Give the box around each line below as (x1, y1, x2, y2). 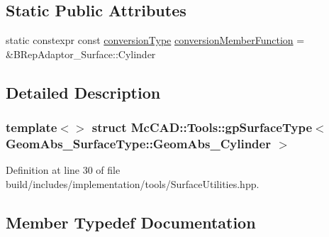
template (6, 118, 57, 136)
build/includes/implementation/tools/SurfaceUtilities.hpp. (6, 176, 260, 191)
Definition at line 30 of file (6, 162, 121, 177)
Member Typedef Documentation (6, 211, 256, 233)
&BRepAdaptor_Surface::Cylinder (6, 46, 156, 61)
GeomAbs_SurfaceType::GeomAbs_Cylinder (6, 135, 271, 153)
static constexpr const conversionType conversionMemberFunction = (6, 33, 305, 48)
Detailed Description (6, 81, 161, 103)
